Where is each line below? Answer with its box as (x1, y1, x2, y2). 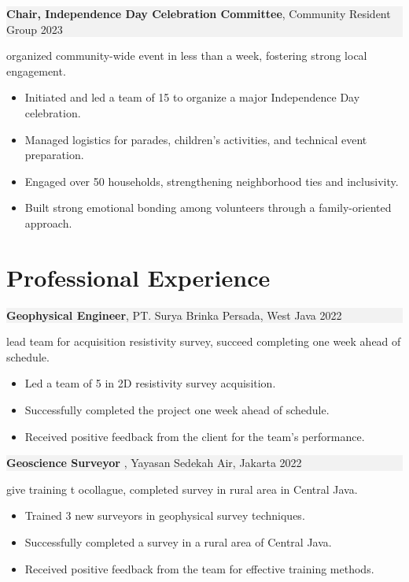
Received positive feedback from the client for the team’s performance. (24, 428, 365, 444)
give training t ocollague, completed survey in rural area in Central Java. (6, 480, 358, 497)
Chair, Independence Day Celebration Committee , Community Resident (6, 6, 391, 21)
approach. (24, 214, 72, 231)
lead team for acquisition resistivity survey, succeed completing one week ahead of (6, 333, 401, 350)
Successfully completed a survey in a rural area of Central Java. (24, 534, 332, 550)
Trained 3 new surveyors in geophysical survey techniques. (24, 507, 305, 524)
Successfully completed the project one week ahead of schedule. (24, 402, 330, 418)
